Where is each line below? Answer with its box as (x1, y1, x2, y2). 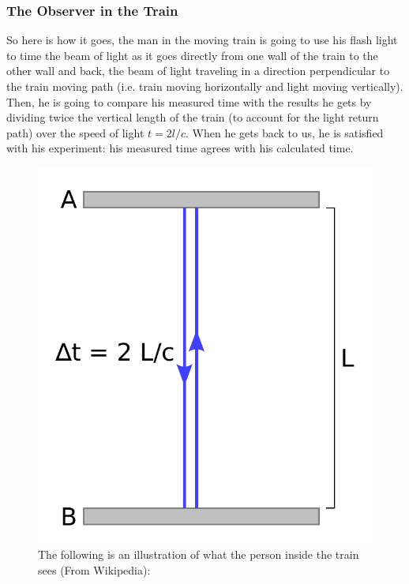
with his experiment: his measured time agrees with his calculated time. (6, 140, 354, 156)
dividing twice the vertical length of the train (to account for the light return (6, 109, 379, 125)
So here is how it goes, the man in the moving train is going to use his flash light (6, 32, 398, 48)
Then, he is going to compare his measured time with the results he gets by (6, 93, 372, 110)
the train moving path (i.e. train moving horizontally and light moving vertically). (6, 78, 403, 94)
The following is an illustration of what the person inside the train (38, 546, 359, 563)
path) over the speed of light (6, 124, 144, 140)
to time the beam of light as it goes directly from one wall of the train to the (6, 47, 378, 63)
